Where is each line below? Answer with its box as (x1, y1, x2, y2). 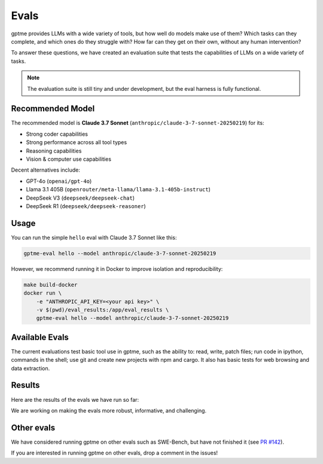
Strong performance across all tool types (26, 139, 127, 146)
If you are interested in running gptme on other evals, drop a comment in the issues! (11, 449, 218, 457)
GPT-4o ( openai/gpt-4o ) (26, 177, 92, 185)
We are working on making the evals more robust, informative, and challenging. (11, 407, 206, 414)
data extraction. (11, 365, 50, 372)
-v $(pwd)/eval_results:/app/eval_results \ (36, 306, 169, 313)
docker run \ (23, 290, 62, 297)
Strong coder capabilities (26, 130, 88, 138)
